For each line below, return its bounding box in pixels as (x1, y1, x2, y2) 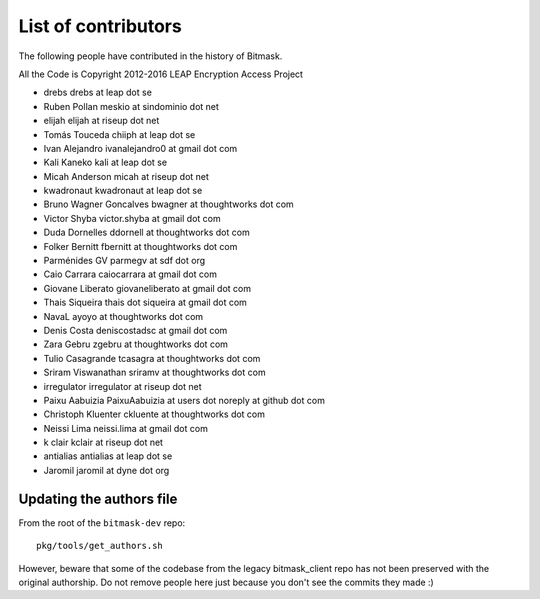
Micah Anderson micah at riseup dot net (43, 170, 210, 182)
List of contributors (18, 15, 182, 37)
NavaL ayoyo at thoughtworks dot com (43, 310, 204, 322)
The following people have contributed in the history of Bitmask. (18, 50, 283, 62)
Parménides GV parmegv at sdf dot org (43, 255, 206, 267)
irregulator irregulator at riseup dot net (43, 380, 202, 392)
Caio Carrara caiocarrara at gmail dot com (43, 268, 218, 280)
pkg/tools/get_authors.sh (36, 540, 164, 552)
